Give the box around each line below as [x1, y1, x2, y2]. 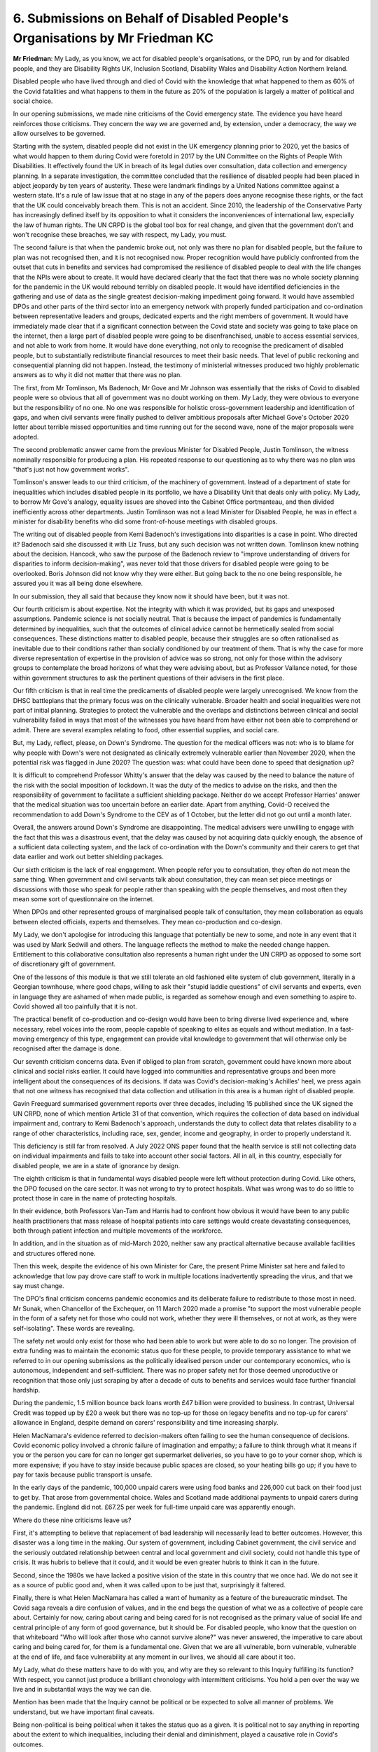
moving [13, 1034, 35, 1043]
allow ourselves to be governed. [13, 130, 106, 138]
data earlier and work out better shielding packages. [13, 852, 164, 861]
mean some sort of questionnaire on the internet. [13, 894, 155, 903]
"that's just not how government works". [13, 465, 129, 473]
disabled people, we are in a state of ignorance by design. [13, 1161, 181, 1170]
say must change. [13, 1282, 64, 1290]
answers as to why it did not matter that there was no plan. [13, 371, 182, 379]
